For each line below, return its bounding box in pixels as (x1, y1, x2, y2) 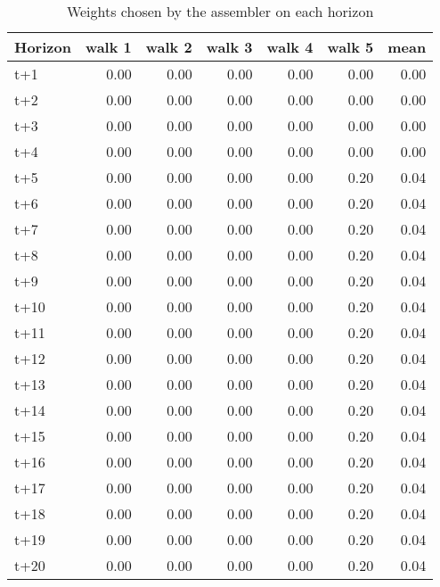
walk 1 (85, 37, 132, 57)
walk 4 (266, 37, 314, 57)
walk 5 (327, 37, 374, 57)
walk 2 (145, 37, 192, 57)
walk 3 (206, 37, 253, 57)
